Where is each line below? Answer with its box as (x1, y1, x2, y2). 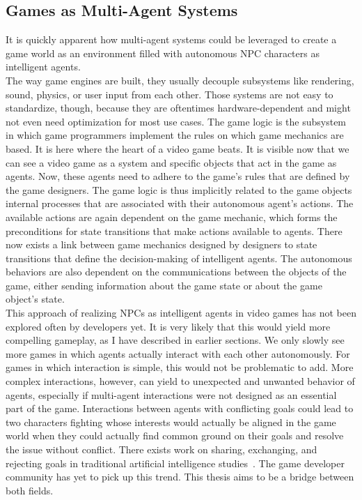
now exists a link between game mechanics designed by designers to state (6, 237, 317, 252)
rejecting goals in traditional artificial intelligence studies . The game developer (6, 455, 345, 470)
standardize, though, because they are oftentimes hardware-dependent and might (6, 100, 351, 115)
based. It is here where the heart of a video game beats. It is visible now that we (6, 141, 349, 156)
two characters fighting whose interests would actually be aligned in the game (6, 414, 336, 429)
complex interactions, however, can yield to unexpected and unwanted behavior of (6, 374, 355, 388)
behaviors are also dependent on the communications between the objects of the (6, 264, 347, 279)
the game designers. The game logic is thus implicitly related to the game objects (6, 182, 352, 197)
